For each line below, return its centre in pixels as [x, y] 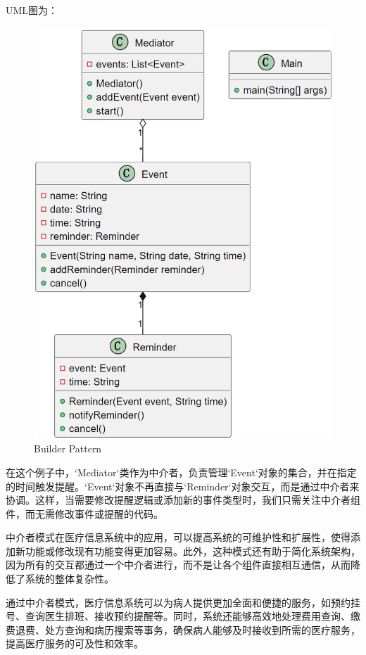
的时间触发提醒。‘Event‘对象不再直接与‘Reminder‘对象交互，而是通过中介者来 [183, 486]
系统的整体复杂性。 [69, 579]
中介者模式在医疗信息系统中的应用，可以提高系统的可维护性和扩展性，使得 [178, 537]
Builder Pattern [68, 449]
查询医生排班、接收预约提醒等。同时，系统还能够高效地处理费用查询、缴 [193, 616]
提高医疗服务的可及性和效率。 [75, 643]
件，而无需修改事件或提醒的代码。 [84, 513]
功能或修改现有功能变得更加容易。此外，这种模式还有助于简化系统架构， [193, 551]
